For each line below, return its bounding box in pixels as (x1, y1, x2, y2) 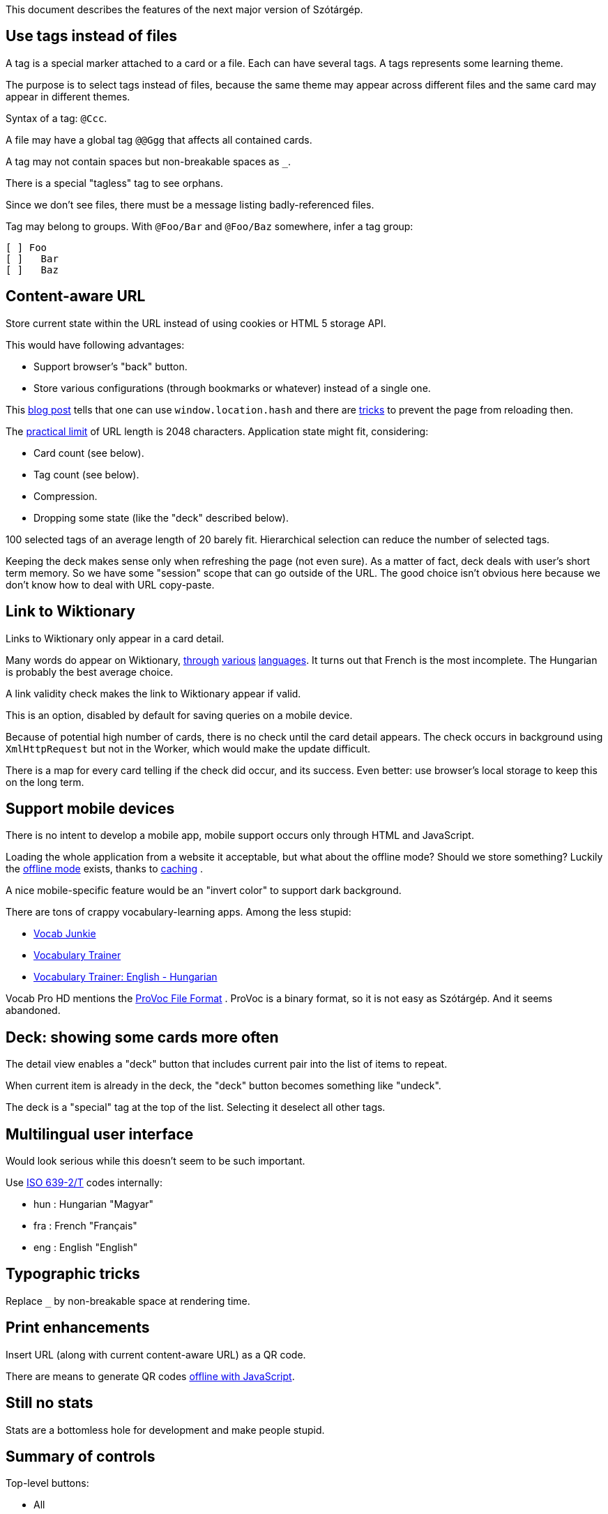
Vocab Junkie (33, 928, 96, 940)
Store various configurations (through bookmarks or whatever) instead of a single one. (33, 381, 431, 394)
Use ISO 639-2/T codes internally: (6, 1176, 162, 1189)
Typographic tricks (6, 1265, 140, 1283)
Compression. (33, 490, 98, 502)
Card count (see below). (33, 446, 144, 459)
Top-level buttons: (6, 1477, 89, 1490)
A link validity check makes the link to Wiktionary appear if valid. (6, 687, 301, 699)
